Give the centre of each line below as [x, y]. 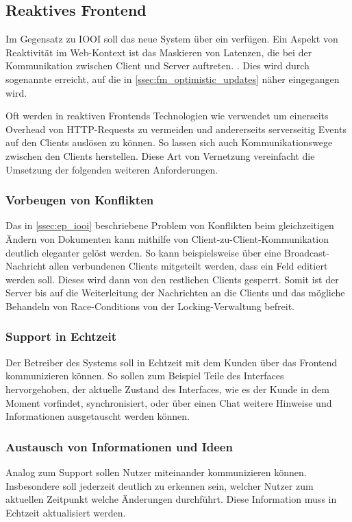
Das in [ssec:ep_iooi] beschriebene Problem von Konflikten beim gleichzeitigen [170, 225]
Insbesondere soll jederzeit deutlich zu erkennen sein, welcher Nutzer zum [160, 485]
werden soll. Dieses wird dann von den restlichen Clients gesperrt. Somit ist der [172, 279]
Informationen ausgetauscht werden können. [98, 416]
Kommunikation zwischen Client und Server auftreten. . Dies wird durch [158, 66]
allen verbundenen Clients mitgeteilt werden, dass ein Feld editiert [188, 266]
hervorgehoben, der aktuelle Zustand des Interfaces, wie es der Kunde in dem [167, 389]
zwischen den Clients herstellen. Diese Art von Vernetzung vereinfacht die [160, 155]
